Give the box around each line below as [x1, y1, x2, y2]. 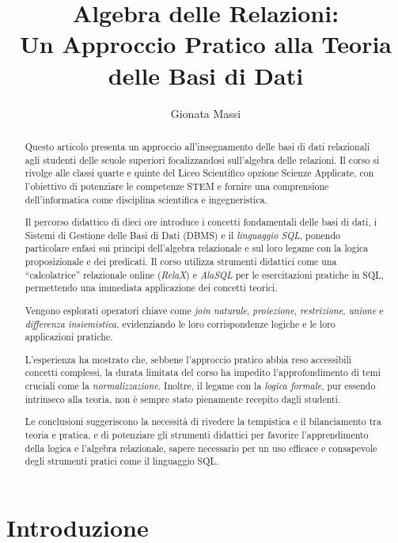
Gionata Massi [170, 104, 241, 121]
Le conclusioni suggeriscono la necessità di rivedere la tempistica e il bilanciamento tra [25, 415, 381, 428]
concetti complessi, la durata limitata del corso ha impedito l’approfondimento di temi [25, 366, 381, 379]
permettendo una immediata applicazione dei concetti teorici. [25, 281, 278, 294]
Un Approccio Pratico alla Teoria [20, 28, 392, 60]
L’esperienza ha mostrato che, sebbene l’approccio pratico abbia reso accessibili [25, 352, 352, 366]
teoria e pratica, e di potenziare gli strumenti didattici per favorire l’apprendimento [25, 427, 369, 441]
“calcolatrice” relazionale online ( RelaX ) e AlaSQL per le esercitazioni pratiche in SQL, [25, 268, 384, 281]
